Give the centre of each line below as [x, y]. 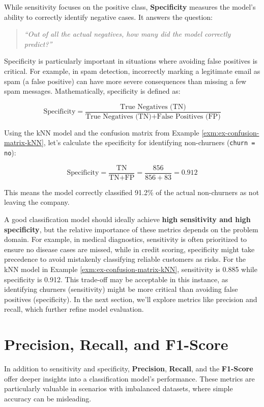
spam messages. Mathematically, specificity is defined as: [92, 91]
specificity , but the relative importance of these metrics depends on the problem [131, 229]
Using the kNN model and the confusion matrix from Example [102, 132]
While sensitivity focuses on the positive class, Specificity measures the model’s [130, 7]
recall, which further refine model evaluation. [74, 309]
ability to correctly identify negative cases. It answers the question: [108, 17]
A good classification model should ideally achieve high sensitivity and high [127, 219]
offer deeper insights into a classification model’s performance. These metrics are [129, 378]
